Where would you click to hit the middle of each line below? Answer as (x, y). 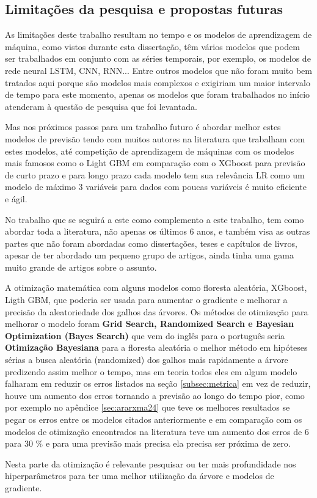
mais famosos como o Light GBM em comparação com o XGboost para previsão (155, 163)
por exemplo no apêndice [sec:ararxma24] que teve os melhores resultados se (148, 407)
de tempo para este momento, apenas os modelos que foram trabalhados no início (158, 94)
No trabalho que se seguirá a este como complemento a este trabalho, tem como (155, 219)
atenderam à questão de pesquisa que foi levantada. (101, 106)
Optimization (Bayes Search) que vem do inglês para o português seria (145, 335)
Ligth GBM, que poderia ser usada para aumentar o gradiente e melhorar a (146, 300)
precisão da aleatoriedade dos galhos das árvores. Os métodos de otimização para (157, 311)
